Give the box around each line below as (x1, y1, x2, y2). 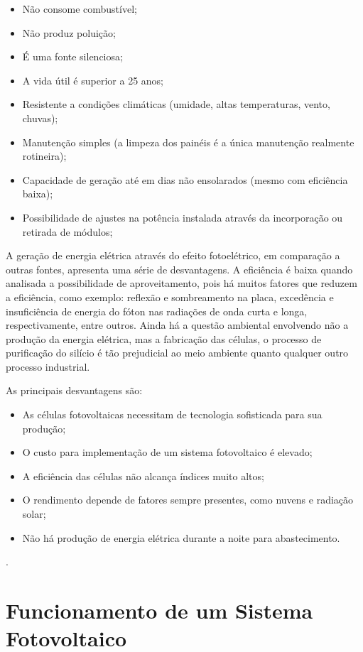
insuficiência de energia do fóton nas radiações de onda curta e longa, (6, 303, 308, 318)
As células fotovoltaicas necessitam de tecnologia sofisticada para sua (22, 407, 323, 422)
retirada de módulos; (22, 224, 113, 239)
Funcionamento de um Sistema (6, 596, 313, 624)
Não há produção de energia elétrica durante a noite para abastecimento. (22, 530, 340, 545)
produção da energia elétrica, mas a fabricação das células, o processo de (6, 331, 322, 346)
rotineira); (22, 148, 67, 163)
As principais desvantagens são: (6, 383, 143, 398)
